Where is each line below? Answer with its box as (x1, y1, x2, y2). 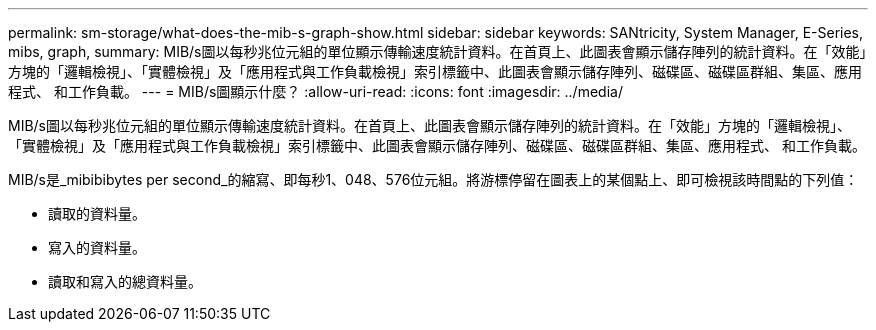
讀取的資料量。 (48, 205, 146, 222)
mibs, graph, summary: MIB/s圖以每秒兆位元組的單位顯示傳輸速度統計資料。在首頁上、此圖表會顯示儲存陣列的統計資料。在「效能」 (8, 43, 867, 60)
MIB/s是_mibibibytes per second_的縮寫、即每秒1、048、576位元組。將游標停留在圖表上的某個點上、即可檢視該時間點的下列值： (8, 171, 859, 188)
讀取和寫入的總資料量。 (48, 273, 202, 290)
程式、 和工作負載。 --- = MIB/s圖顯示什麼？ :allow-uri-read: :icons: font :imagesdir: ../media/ (8, 83, 623, 100)
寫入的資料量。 (48, 239, 146, 256)
